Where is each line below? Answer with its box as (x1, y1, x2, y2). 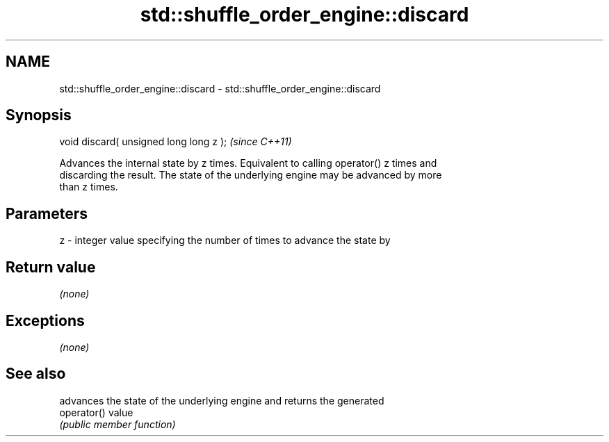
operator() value (59, 406, 133, 418)
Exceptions (6, 311, 85, 329)
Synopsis (6, 106, 72, 124)
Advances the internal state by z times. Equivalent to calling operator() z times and (59, 157, 437, 170)
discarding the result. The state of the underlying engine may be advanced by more (59, 169, 442, 181)
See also (6, 365, 66, 383)
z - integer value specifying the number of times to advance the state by (59, 234, 391, 247)
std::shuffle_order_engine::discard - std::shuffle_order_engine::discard (59, 82, 381, 95)
